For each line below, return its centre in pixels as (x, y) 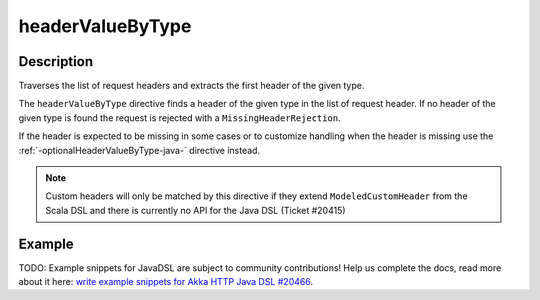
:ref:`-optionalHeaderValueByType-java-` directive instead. (139, 150)
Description (56, 61)
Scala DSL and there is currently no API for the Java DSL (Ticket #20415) (195, 210)
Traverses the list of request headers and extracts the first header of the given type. (191, 86)
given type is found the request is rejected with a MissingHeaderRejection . (179, 117)
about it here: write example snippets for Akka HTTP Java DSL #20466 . (166, 282)
